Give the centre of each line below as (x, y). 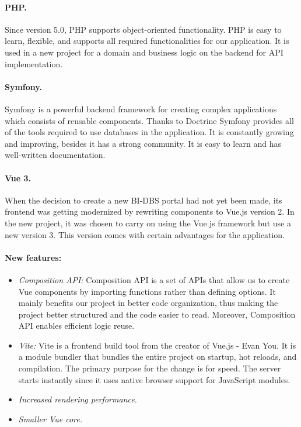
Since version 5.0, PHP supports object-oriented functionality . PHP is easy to (143, 29)
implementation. (34, 63)
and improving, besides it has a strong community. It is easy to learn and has (143, 143)
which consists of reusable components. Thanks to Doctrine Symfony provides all (149, 120)
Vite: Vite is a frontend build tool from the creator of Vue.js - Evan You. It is (157, 345)
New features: (33, 257)
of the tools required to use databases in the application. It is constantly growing (149, 132)
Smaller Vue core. (50, 419)
